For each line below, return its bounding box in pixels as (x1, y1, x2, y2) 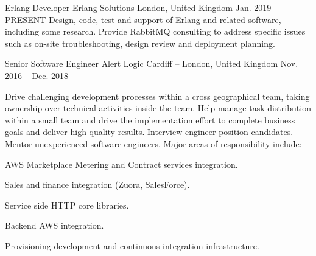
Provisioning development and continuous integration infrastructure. (5, 239, 259, 252)
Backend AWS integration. (5, 219, 104, 232)
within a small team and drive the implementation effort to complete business (5, 113, 295, 126)
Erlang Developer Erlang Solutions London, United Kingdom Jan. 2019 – (5, 1, 278, 13)
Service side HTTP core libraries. (5, 198, 129, 211)
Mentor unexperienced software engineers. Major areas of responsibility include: (5, 137, 302, 150)
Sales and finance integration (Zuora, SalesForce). (5, 178, 190, 191)
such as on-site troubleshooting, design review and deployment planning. (5, 36, 275, 49)
